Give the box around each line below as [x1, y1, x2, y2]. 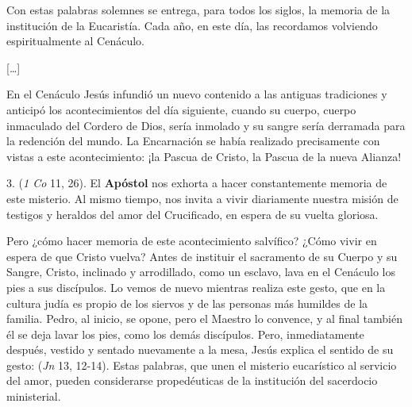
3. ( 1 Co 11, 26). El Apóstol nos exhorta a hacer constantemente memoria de [6, 175, 387, 191]
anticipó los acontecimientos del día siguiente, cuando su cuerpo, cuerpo [6, 101, 356, 117]
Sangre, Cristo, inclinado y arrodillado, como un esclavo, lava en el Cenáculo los [6, 263, 395, 280]
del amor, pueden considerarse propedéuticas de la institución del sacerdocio [6, 372, 378, 389]
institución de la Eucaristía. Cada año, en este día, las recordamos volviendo [6, 17, 378, 33]
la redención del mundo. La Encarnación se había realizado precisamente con [6, 132, 380, 149]
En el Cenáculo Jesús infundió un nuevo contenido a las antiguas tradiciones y [6, 86, 387, 102]
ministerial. [6, 388, 61, 405]
